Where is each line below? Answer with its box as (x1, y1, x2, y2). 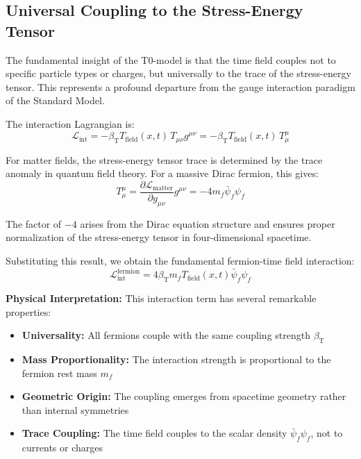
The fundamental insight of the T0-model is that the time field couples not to (6, 52, 336, 67)
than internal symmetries (22, 402, 129, 417)
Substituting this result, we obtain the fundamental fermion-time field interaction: (6, 253, 355, 268)
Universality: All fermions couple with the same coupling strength (22, 328, 310, 342)
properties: (6, 304, 51, 319)
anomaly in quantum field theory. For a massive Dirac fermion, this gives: (6, 166, 319, 181)
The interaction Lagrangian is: (6, 116, 135, 131)
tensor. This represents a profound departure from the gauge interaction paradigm (6, 79, 355, 94)
